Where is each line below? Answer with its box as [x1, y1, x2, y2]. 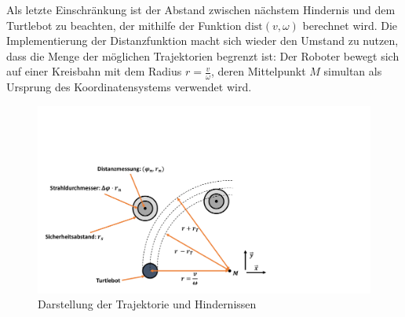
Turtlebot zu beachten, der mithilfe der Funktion [6, 17, 242, 33]
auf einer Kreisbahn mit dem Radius [6, 63, 182, 79]
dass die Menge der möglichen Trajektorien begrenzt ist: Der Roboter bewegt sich [6, 47, 400, 64]
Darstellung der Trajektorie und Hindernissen [38, 296, 257, 312]
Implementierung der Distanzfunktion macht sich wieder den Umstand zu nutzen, [6, 32, 399, 49]
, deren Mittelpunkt [211, 63, 306, 79]
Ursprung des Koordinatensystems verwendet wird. [6, 79, 252, 95]
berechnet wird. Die [302, 17, 398, 33]
